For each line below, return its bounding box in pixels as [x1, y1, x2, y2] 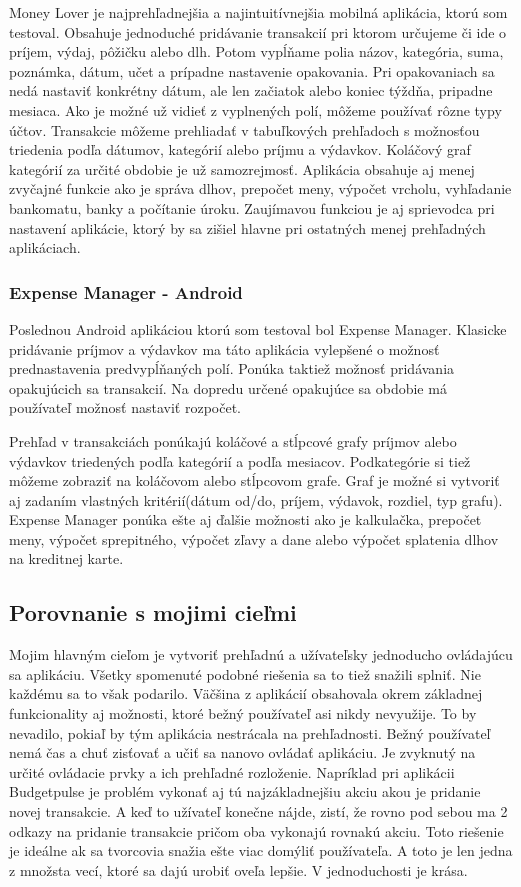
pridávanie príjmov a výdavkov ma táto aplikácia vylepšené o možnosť [9, 338, 440, 359]
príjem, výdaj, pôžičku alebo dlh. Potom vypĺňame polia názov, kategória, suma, [9, 41, 504, 62]
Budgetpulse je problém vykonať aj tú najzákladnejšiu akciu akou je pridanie [9, 781, 481, 802]
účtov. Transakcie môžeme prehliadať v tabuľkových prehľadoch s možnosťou [9, 119, 480, 140]
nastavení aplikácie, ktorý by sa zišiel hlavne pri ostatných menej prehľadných [9, 217, 486, 238]
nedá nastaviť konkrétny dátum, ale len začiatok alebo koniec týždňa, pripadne [9, 80, 493, 101]
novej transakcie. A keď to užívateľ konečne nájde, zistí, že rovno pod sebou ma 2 [9, 801, 508, 822]
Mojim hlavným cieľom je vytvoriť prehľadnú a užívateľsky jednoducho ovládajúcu [9, 644, 513, 665]
